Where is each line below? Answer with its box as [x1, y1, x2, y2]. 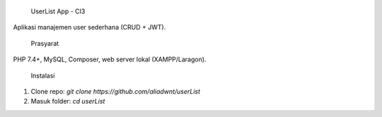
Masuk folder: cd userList [30, 97, 105, 106]
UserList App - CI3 [30, 7, 86, 16]
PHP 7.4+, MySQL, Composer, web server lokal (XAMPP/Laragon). [13, 55, 207, 63]
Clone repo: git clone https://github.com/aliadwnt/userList [30, 87, 201, 95]
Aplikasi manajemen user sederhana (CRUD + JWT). [13, 23, 166, 32]
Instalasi [30, 71, 55, 80]
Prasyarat [30, 39, 59, 47]
